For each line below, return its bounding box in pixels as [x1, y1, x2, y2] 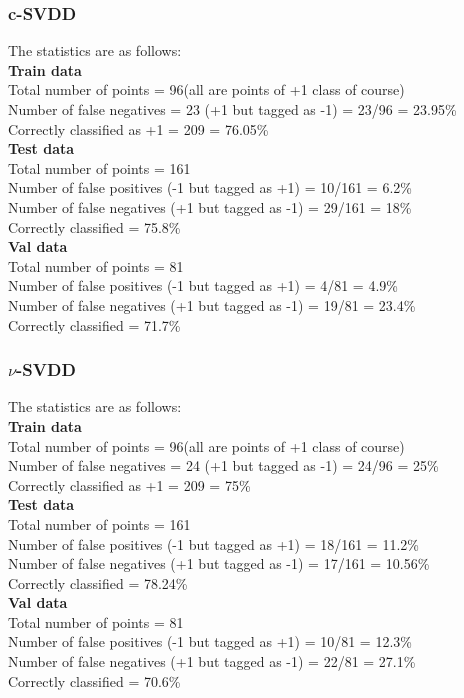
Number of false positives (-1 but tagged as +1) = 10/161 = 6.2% [8, 177, 412, 198]
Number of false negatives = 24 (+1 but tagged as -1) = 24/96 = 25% [8, 455, 439, 476]
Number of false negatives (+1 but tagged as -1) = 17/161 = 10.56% [8, 553, 430, 574]
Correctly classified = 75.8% [8, 216, 181, 237]
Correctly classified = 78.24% [8, 572, 188, 593]
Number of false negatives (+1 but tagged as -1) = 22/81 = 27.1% [8, 651, 416, 672]
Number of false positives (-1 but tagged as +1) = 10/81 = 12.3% [8, 631, 412, 652]
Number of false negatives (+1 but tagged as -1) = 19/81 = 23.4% [8, 294, 416, 315]
